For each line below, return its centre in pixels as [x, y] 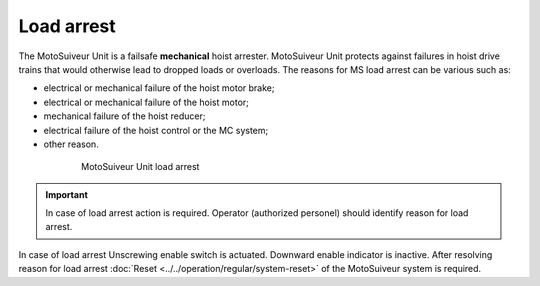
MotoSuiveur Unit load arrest [140, 167]
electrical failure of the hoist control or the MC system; [156, 130]
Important [67, 194]
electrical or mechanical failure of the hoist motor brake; [159, 88]
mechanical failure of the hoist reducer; [124, 116]
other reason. [71, 144]
